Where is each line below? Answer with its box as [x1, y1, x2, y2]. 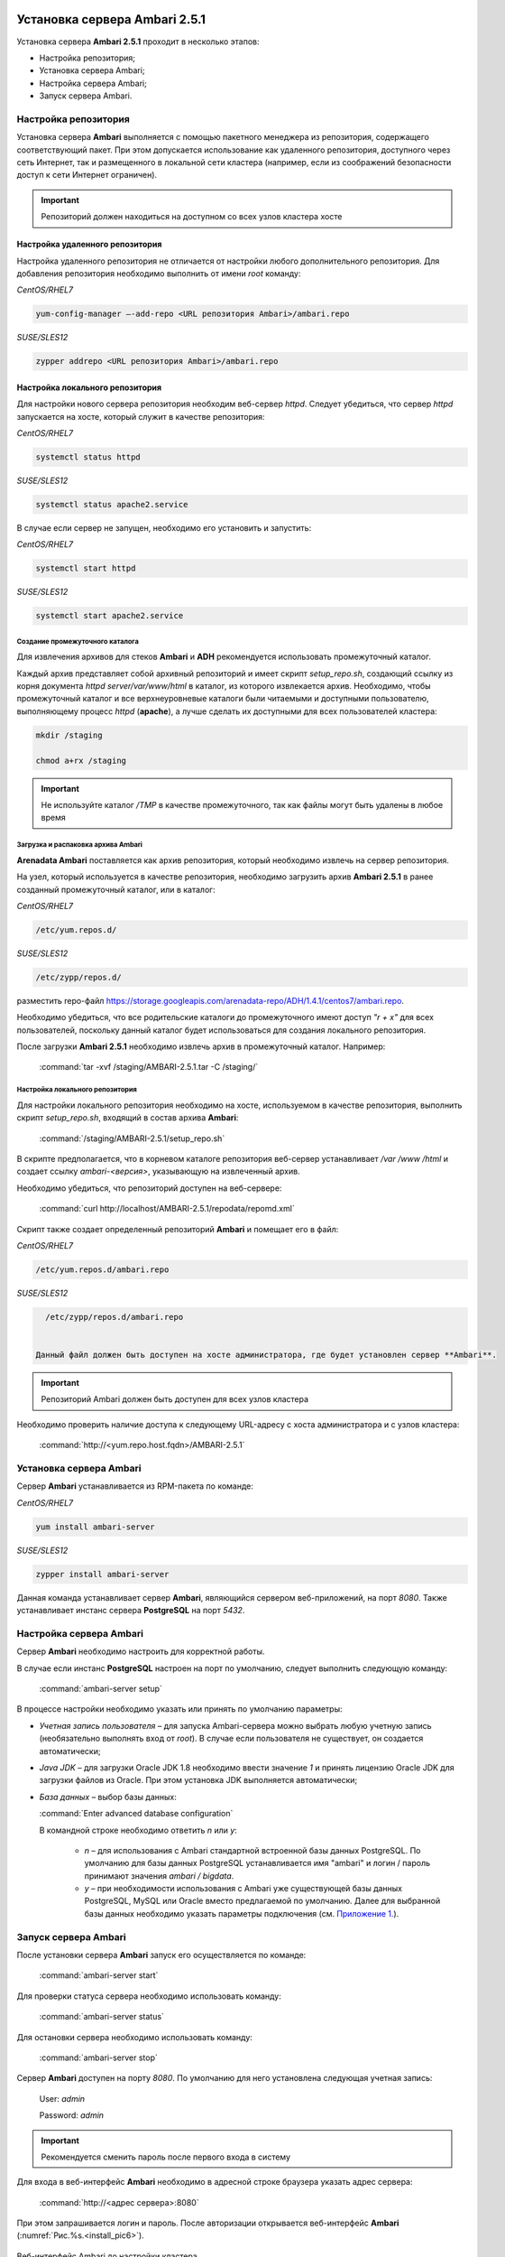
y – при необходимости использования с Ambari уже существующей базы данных [84, 1883, 403, 1894]
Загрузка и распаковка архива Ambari [16, 841, 143, 850]
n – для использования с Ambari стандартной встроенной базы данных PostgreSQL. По [84, 1844, 421, 1855]
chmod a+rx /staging [35, 755, 126, 766]
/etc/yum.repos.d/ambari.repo [35, 1264, 170, 1275]
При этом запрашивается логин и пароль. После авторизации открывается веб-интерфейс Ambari [16, 2217, 399, 2229]
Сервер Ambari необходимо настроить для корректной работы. [16, 1646, 265, 1657]
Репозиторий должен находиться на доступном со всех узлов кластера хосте [41, 211, 343, 222]
